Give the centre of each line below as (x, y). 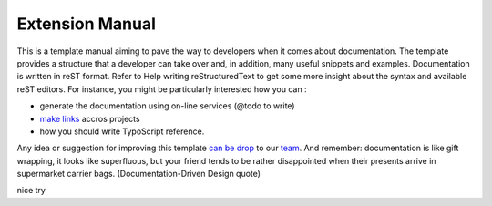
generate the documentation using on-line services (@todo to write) (167, 106)
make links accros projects (90, 118)
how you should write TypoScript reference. (122, 131)
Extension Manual (87, 24)
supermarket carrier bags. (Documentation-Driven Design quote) (139, 174)
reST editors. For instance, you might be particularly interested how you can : (162, 89)
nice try (31, 191)
